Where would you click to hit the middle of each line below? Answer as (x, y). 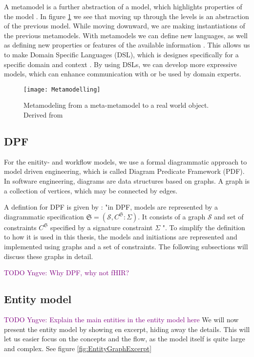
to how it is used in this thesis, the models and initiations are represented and (121, 237)
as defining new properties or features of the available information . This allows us (127, 45)
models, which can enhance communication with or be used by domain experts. (123, 74)
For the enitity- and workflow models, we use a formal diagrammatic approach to (126, 161)
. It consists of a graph (172, 216)
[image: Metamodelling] (62, 89)
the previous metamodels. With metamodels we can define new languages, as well (126, 35)
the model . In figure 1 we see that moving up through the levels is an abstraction (127, 16)
